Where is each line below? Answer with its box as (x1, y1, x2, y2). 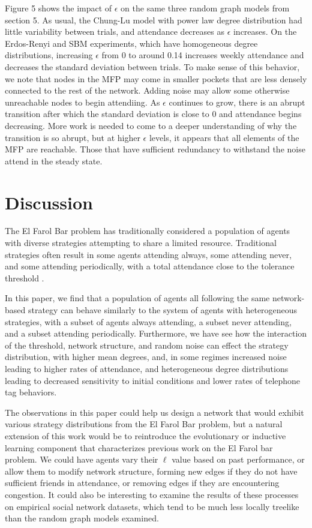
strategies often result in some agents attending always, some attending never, (5, 248, 292, 260)
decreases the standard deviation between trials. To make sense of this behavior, (5, 60, 300, 73)
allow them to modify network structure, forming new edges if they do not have (5, 464, 298, 477)
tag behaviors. (5, 386, 57, 398)
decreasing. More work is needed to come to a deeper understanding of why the (5, 119, 297, 131)
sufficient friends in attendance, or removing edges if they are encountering (5, 476, 280, 489)
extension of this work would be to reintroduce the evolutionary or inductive (5, 429, 286, 442)
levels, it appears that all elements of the (149, 131, 299, 143)
